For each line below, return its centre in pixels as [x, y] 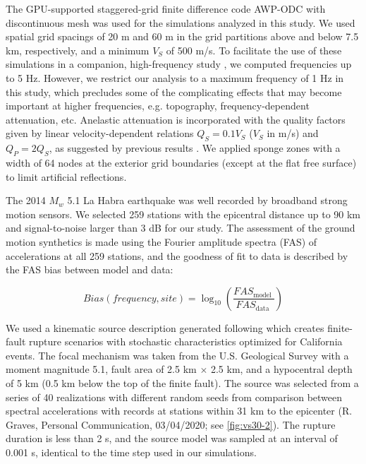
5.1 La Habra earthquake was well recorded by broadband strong [207, 200]
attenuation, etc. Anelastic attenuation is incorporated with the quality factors [176, 119]
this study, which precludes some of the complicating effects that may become [174, 91]
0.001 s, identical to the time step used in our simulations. [131, 452]
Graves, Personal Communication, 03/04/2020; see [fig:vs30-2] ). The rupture [171, 424]
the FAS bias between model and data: [90, 269]
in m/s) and [293, 133]
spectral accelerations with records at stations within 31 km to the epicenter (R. [179, 411]
